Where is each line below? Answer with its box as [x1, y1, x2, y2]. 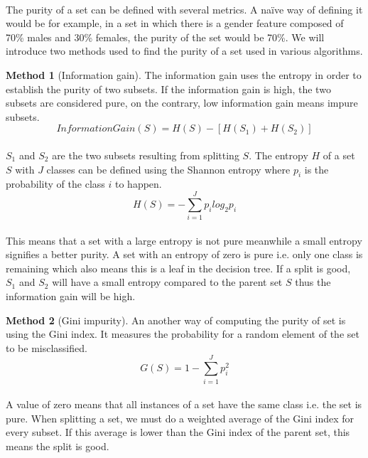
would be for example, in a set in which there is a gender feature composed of [6, 16, 344, 31]
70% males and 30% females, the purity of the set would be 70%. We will [6, 29, 325, 44]
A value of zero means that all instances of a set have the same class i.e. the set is [6, 397, 362, 412]
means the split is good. [6, 438, 109, 453]
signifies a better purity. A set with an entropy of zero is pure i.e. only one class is [6, 247, 363, 262]
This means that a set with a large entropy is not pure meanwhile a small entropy [6, 233, 362, 247]
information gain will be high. [6, 289, 136, 304]
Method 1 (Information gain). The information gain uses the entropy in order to [6, 67, 362, 82]
